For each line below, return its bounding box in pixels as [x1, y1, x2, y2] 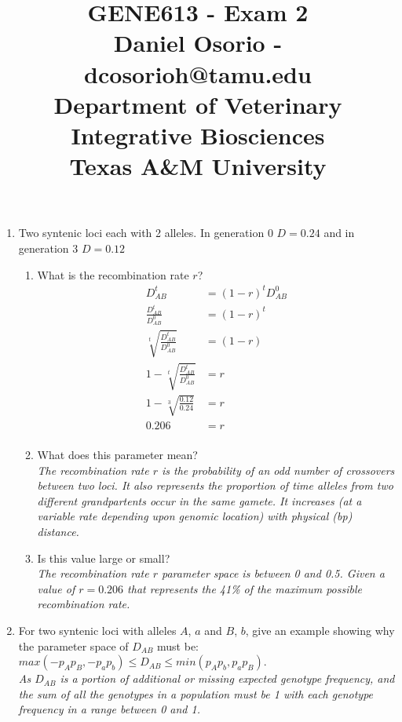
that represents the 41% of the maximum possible [127, 580, 362, 596]
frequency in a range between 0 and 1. [18, 701, 200, 717]
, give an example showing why [245, 622, 395, 638]
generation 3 [18, 239, 79, 256]
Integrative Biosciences [71, 119, 325, 151]
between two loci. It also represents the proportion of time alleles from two [37, 477, 393, 494]
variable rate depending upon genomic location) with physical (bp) [37, 508, 353, 524]
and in [323, 224, 355, 241]
